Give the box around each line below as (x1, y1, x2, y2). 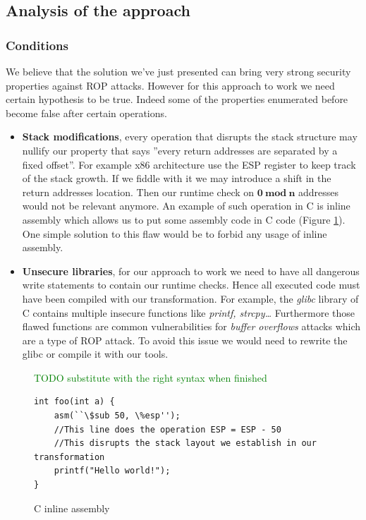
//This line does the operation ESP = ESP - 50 (54, 424, 281, 435)
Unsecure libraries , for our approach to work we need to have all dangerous (22, 263, 360, 278)
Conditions (6, 36, 68, 54)
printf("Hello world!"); (54, 466, 171, 476)
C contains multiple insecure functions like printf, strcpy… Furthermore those (22, 305, 355, 320)
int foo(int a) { (34, 397, 115, 407)
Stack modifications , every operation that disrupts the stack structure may (22, 129, 358, 144)
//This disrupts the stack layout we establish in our (54, 438, 317, 449)
